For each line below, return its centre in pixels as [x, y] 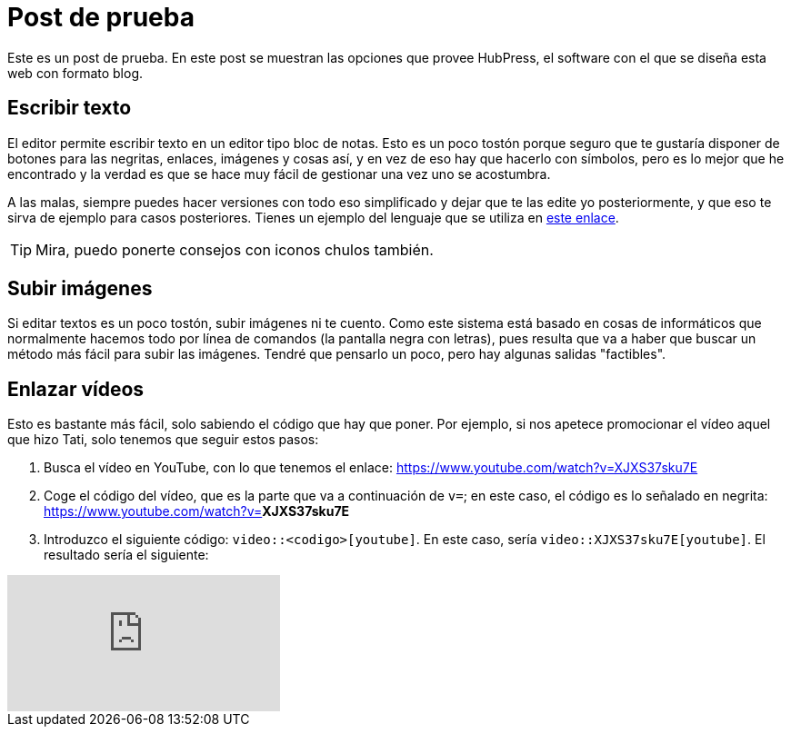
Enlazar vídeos [76, 389]
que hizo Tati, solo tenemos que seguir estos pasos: [163, 440]
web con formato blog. [75, 73]
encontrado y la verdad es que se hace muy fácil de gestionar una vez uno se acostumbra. [279, 174]
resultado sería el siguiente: [126, 555]
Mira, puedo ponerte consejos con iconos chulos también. [235, 249]
